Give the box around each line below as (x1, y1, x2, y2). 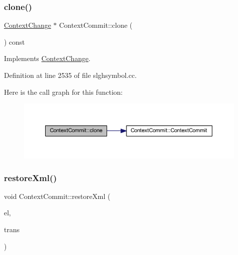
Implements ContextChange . (4, 53, 91, 64)
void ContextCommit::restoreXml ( (4, 191, 111, 201)
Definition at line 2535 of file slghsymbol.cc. (4, 70, 137, 80)
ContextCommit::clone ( (59, 20, 133, 30)
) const (4, 36, 25, 47)
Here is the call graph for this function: (4, 86, 123, 97)
